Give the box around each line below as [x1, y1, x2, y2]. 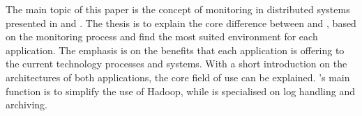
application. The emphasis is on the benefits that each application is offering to [6, 42, 345, 57]
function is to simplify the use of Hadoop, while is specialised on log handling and [6, 83, 356, 98]
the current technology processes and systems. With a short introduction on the [6, 56, 347, 71]
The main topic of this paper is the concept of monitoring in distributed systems [6, 2, 350, 16]
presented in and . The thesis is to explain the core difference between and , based [6, 15, 356, 30]
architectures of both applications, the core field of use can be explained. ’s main [6, 69, 350, 84]
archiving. [6, 97, 47, 112]
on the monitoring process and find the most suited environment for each [6, 29, 318, 44]
